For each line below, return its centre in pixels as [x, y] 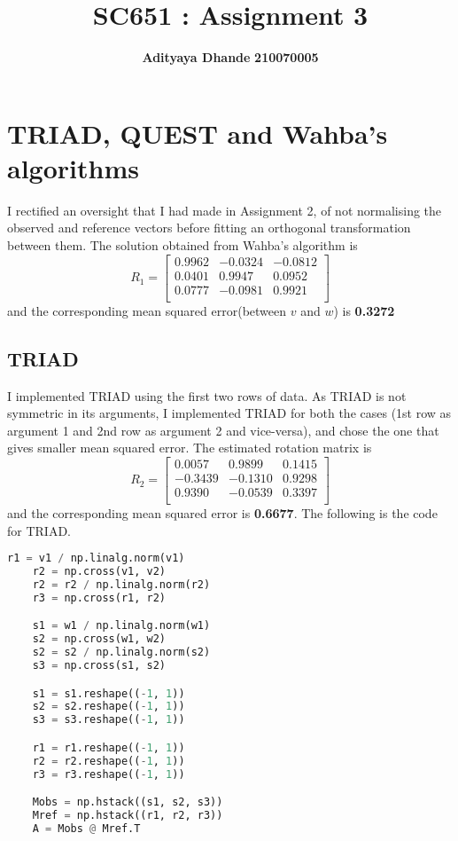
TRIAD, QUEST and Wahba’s [198, 133]
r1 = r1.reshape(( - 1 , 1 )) [109, 747]
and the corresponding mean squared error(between [147, 310]
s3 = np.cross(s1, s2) [99, 666]
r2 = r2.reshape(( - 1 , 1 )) [109, 761]
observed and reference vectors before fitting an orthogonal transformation [209, 228]
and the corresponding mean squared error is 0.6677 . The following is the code [222, 513]
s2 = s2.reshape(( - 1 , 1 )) [109, 707]
